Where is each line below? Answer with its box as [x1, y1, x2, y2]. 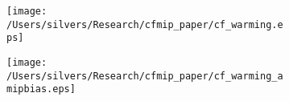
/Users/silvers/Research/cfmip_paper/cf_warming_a [6, 70, 283, 82]
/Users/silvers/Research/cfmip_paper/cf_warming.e [6, 18, 283, 30]
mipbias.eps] [6, 83, 76, 95]
